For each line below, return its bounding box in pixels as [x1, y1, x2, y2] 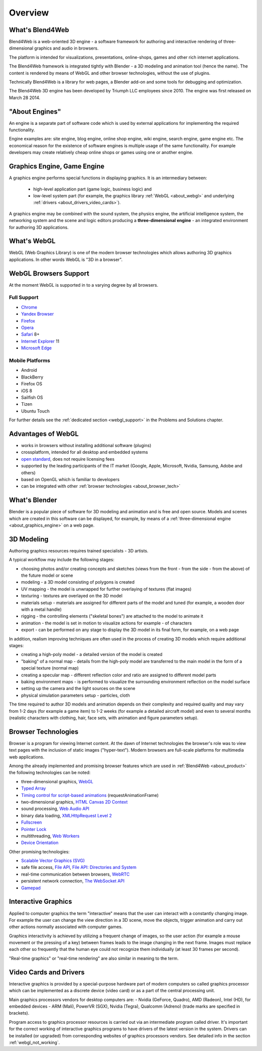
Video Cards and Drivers [9, 968, 85, 976]
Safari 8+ [21, 331, 40, 337]
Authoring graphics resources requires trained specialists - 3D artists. [9, 548, 148, 553]
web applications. [9, 754, 45, 760]
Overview [9, 7, 49, 18]
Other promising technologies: [9, 848, 70, 855]
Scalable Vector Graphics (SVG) [21, 858, 85, 863]
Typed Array [21, 785, 46, 792]
